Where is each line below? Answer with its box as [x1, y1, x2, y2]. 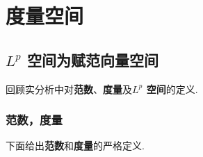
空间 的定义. [146, 81, 198, 96]
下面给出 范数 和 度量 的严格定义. [6, 138, 145, 153]
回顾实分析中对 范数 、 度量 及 [6, 81, 132, 96]
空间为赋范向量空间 [26, 49, 159, 70]
